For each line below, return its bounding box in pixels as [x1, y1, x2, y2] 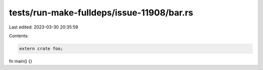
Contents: [9, 33, 29, 39]
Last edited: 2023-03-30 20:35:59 [9, 24, 78, 30]
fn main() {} [9, 58, 33, 64]
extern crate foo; [19, 46, 63, 51]
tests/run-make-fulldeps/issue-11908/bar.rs [9, 7, 193, 18]
